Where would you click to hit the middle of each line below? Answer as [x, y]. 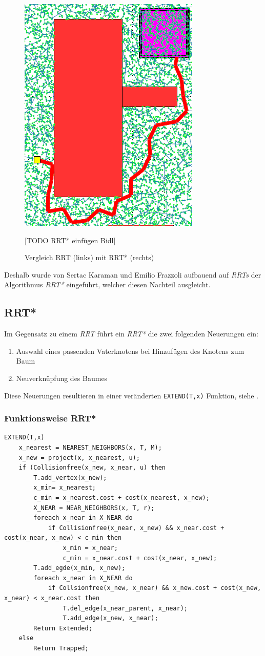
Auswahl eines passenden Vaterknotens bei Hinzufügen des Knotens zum [130, 351]
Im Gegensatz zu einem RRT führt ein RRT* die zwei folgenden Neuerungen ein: [131, 334]
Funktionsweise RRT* [50, 418]
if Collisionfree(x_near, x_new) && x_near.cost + [136, 528]
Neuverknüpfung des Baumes [62, 378]
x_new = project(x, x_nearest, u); [79, 458]
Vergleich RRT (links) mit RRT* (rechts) [89, 257]
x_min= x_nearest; [65, 488]
